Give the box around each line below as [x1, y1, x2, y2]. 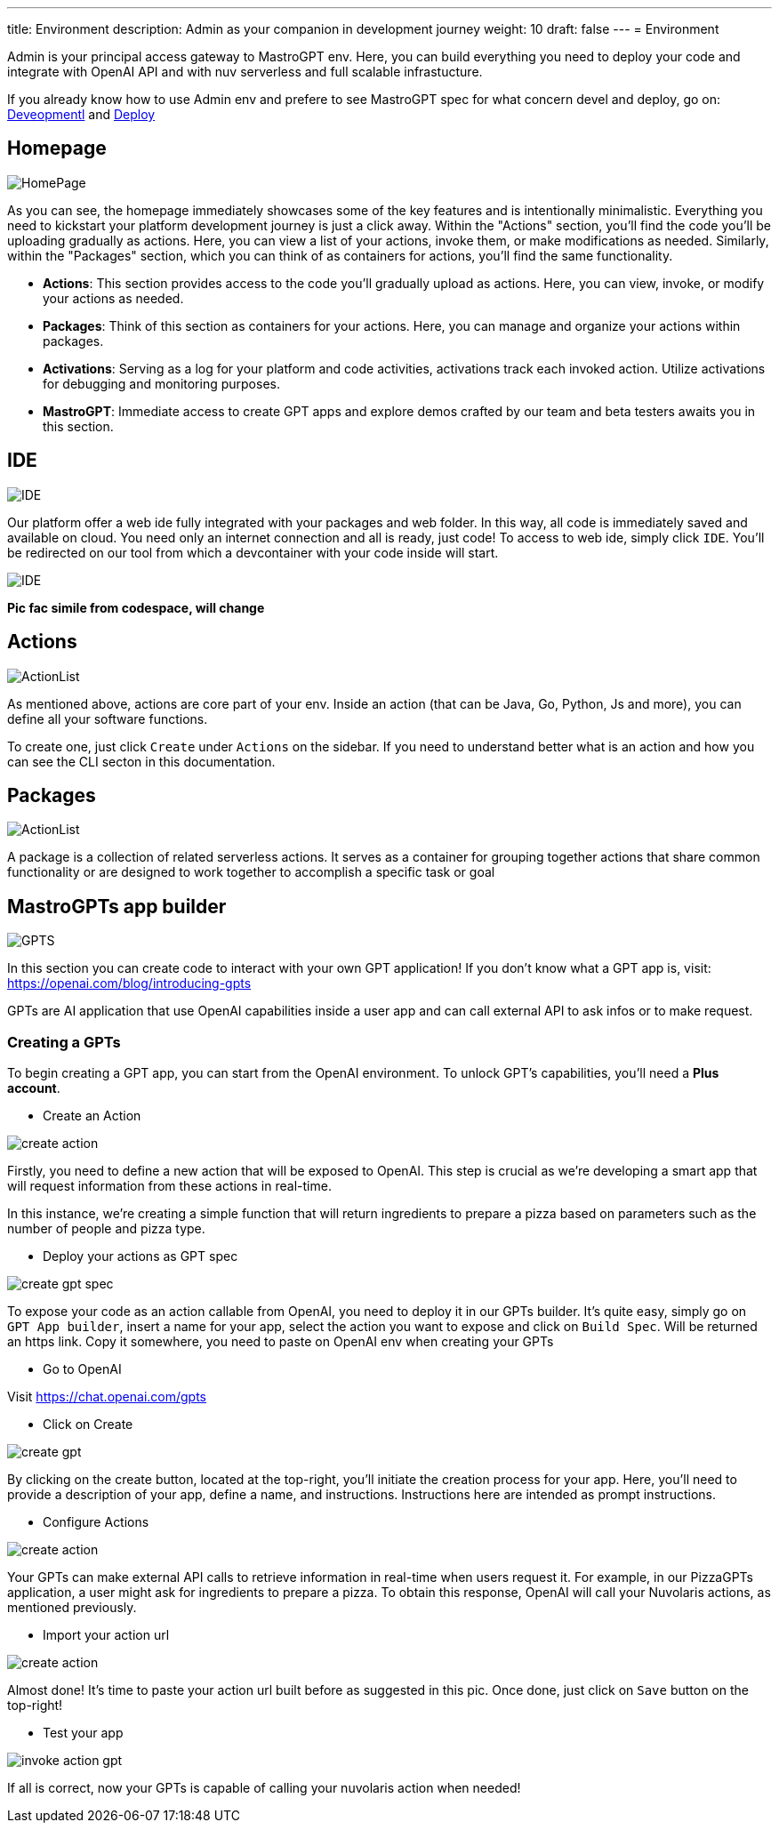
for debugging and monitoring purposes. [43, 375, 280, 391]
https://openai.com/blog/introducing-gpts [7, 975, 252, 991]
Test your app [43, 1724, 124, 1740]
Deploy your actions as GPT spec [43, 1248, 238, 1264]
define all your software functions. [7, 710, 208, 726]
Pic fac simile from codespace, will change [7, 599, 265, 615]
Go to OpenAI [43, 1360, 122, 1377]
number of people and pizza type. [7, 1220, 205, 1236]
